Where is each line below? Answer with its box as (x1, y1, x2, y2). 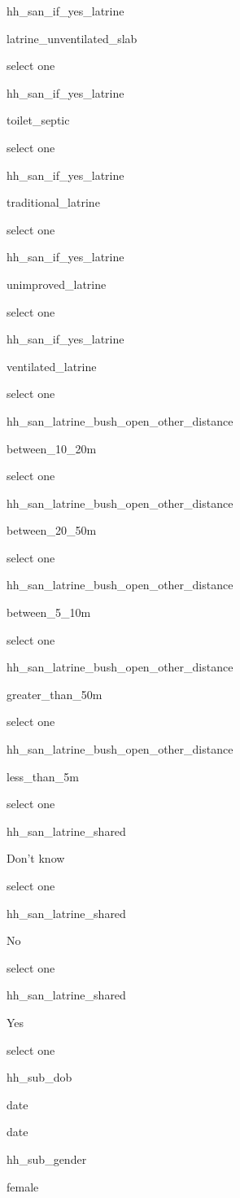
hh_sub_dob (7, 1069, 72, 1086)
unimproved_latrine (7, 275, 107, 292)
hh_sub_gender (7, 1150, 87, 1167)
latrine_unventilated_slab (7, 29, 137, 46)
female (7, 1178, 39, 1195)
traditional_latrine (7, 194, 100, 211)
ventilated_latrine (7, 357, 97, 374)
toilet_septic (7, 111, 70, 129)
